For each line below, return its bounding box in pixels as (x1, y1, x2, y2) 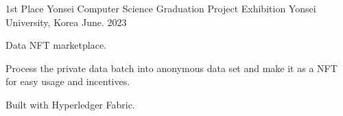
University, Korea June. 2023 (5, 14, 127, 29)
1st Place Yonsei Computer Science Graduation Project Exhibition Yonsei (5, 1, 316, 15)
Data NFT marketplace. (5, 38, 107, 52)
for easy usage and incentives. (5, 74, 130, 89)
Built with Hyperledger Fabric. (5, 97, 135, 111)
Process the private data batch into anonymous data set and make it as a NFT (5, 60, 338, 75)
